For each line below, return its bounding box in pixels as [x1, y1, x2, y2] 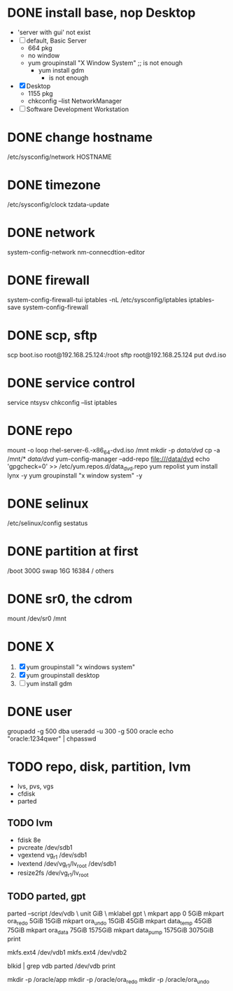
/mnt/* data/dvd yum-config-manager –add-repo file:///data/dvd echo [7, 455, 210, 463]
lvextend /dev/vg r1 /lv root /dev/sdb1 [17, 860, 117, 870]
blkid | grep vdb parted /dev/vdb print [7, 962, 115, 970]
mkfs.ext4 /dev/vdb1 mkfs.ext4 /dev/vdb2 [7, 948, 127, 957]
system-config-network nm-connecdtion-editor [7, 248, 146, 256]
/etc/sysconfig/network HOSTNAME [7, 152, 112, 161]
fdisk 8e [17, 836, 41, 844]
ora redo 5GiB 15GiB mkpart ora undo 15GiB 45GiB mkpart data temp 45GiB [7, 916, 212, 927]
